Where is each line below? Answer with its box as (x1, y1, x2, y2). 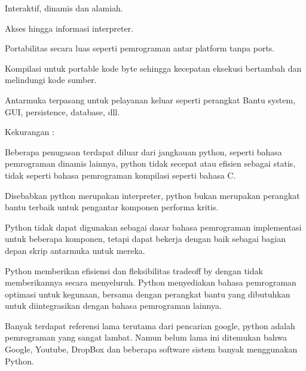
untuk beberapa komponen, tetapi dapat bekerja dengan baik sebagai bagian (5, 232, 286, 245)
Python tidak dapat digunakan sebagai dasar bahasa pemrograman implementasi (5, 220, 302, 233)
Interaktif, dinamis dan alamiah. (5, 2, 123, 14)
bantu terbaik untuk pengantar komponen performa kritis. (5, 201, 219, 213)
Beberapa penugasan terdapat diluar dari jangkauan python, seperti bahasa (5, 145, 282, 158)
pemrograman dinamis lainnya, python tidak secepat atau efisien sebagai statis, (5, 157, 296, 170)
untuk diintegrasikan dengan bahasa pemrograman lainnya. (5, 299, 222, 312)
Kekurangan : (5, 125, 54, 138)
